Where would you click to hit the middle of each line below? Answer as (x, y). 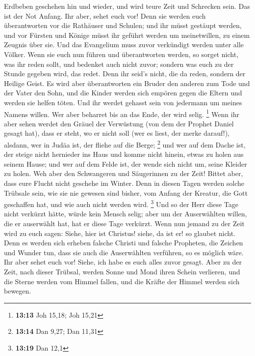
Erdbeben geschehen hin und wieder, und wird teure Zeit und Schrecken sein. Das (127, 6)
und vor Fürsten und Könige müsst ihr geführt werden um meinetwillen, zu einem (127, 35)
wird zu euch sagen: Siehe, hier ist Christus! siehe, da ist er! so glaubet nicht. (120, 233)
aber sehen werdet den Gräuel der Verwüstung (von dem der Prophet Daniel (119, 123)
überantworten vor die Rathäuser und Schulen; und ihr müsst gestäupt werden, (123, 25)
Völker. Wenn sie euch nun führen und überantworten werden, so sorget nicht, (121, 54)
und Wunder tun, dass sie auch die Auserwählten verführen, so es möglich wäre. (124, 252)
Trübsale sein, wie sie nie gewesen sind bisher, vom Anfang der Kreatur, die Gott (126, 193)
